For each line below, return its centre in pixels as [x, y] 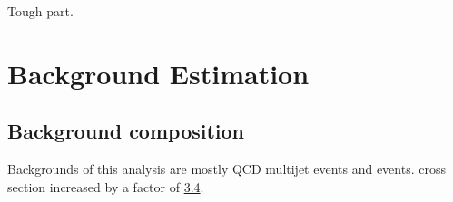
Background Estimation [158, 73]
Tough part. [40, 11]
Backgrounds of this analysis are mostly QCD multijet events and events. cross [226, 169]
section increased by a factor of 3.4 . [106, 186]
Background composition [126, 131]
